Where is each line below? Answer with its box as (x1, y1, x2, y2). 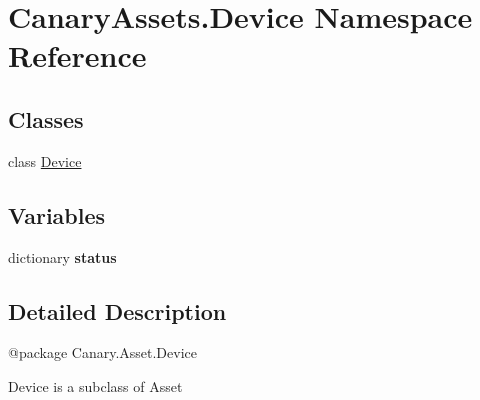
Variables (8, 199, 106, 230)
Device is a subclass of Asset (8, 375, 183, 396)
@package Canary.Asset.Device (8, 342, 197, 363)
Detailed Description (8, 295, 227, 326)
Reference (8, 35, 147, 76)
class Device (8, 150, 82, 171)
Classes (8, 103, 84, 134)
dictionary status (8, 246, 117, 267)
